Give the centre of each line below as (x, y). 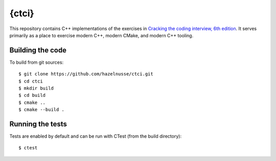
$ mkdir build (36, 88)
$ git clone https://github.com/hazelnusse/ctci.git (86, 74)
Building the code (38, 50)
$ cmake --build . (42, 110)
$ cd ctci (31, 81)
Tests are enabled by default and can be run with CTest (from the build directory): (95, 136)
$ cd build (32, 95)
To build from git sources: (37, 62)
